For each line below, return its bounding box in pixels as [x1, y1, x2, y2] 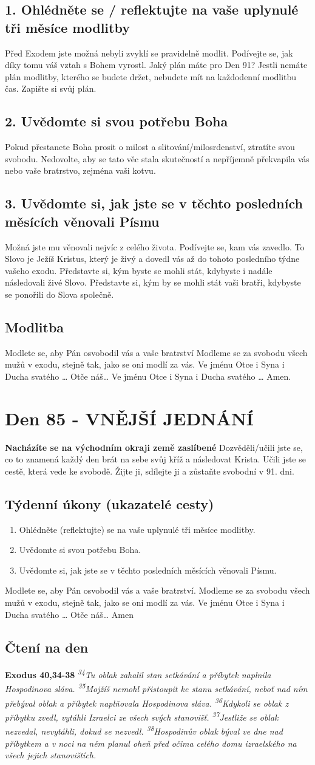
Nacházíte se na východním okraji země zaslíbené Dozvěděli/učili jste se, [5, 441, 303, 453]
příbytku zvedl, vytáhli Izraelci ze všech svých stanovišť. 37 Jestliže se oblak [5, 709, 279, 723]
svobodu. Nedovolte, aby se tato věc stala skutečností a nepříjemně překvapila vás [5, 152, 310, 165]
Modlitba [5, 317, 64, 336]
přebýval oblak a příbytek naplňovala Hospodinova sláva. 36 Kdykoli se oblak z [5, 695, 289, 709]
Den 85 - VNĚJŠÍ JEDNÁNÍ [5, 405, 254, 430]
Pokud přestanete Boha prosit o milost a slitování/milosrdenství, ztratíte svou [5, 140, 295, 153]
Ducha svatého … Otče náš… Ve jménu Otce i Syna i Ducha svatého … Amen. [5, 369, 291, 382]
